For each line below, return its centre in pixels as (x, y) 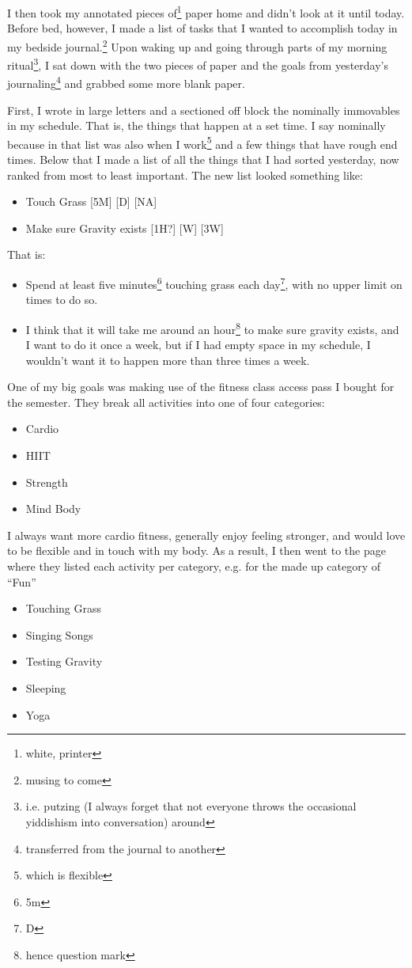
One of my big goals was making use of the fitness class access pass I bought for (201, 387)
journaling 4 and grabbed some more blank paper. (126, 82)
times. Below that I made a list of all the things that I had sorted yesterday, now (203, 159)
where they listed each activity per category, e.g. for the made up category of (194, 566)
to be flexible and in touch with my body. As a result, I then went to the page (197, 550)
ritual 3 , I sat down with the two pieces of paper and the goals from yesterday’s (198, 64)
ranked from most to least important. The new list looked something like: (185, 175)
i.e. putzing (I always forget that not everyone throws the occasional (191, 806)
